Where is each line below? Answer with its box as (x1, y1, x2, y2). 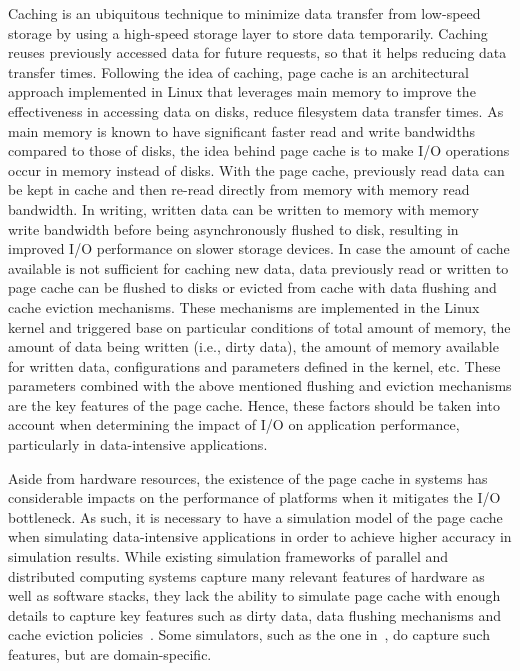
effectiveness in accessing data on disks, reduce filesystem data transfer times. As (8, 100, 504, 121)
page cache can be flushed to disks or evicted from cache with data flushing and (8, 277, 497, 298)
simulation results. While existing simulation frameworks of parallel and (8, 546, 449, 567)
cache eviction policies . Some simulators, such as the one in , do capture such (8, 624, 490, 645)
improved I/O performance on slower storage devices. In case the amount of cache (8, 238, 510, 259)
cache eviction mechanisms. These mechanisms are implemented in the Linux (8, 296, 480, 317)
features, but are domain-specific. (8, 644, 212, 664)
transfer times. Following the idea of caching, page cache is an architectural (8, 61, 470, 82)
